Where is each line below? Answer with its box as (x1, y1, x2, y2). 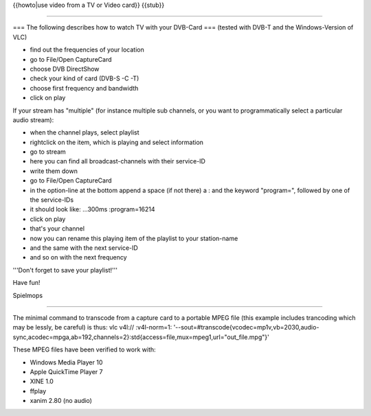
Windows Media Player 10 (30, 358, 103, 367)
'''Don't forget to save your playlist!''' (12, 266, 118, 274)
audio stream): (12, 115, 54, 124)
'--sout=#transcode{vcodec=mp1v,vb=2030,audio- (173, 323, 319, 332)
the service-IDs (30, 196, 74, 204)
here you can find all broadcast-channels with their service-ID (30, 157, 206, 165)
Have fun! (12, 279, 41, 287)
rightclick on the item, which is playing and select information (30, 138, 204, 146)
